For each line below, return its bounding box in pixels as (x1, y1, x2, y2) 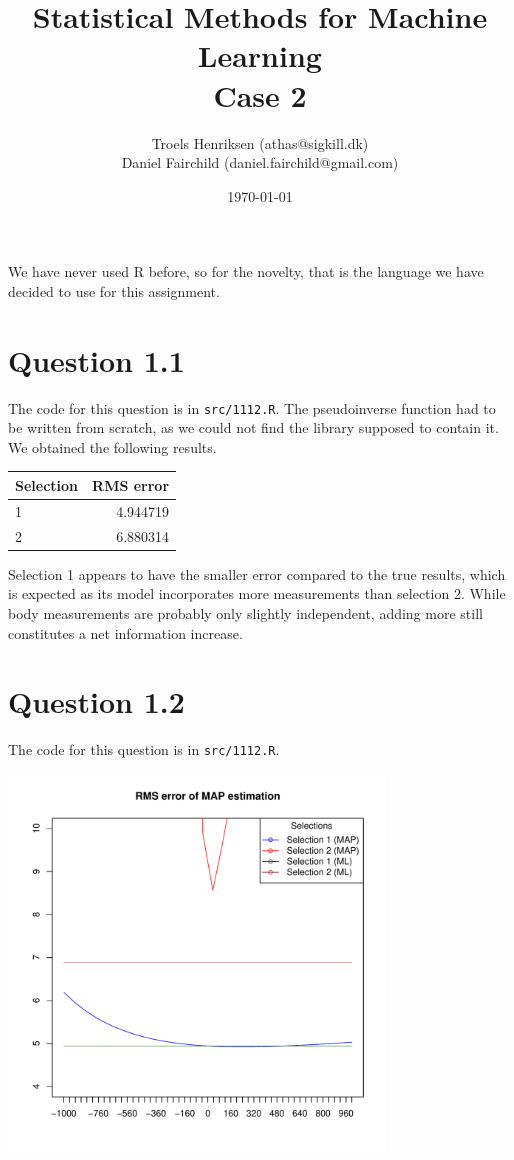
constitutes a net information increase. (8, 622, 243, 643)
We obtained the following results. (8, 436, 217, 457)
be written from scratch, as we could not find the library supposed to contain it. (8, 417, 499, 438)
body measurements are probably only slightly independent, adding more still (8, 602, 483, 623)
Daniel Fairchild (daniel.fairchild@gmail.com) (121, 152, 399, 173)
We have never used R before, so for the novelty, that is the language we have (8, 261, 484, 282)
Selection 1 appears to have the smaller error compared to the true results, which (8, 563, 506, 584)
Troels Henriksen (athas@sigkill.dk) (151, 132, 369, 153)
